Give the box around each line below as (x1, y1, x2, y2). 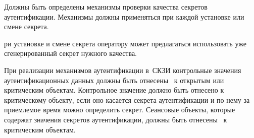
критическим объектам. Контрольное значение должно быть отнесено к (4, 85, 224, 95)
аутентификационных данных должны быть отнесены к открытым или (4, 75, 224, 85)
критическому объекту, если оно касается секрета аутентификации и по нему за (4, 94, 250, 105)
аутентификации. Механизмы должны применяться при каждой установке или (4, 11, 244, 22)
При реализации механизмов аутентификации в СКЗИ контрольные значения (4, 64, 241, 75)
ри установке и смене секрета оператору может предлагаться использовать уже (4, 38, 246, 48)
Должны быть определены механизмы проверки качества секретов (4, 2, 208, 12)
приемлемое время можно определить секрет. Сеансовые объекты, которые (4, 104, 235, 115)
